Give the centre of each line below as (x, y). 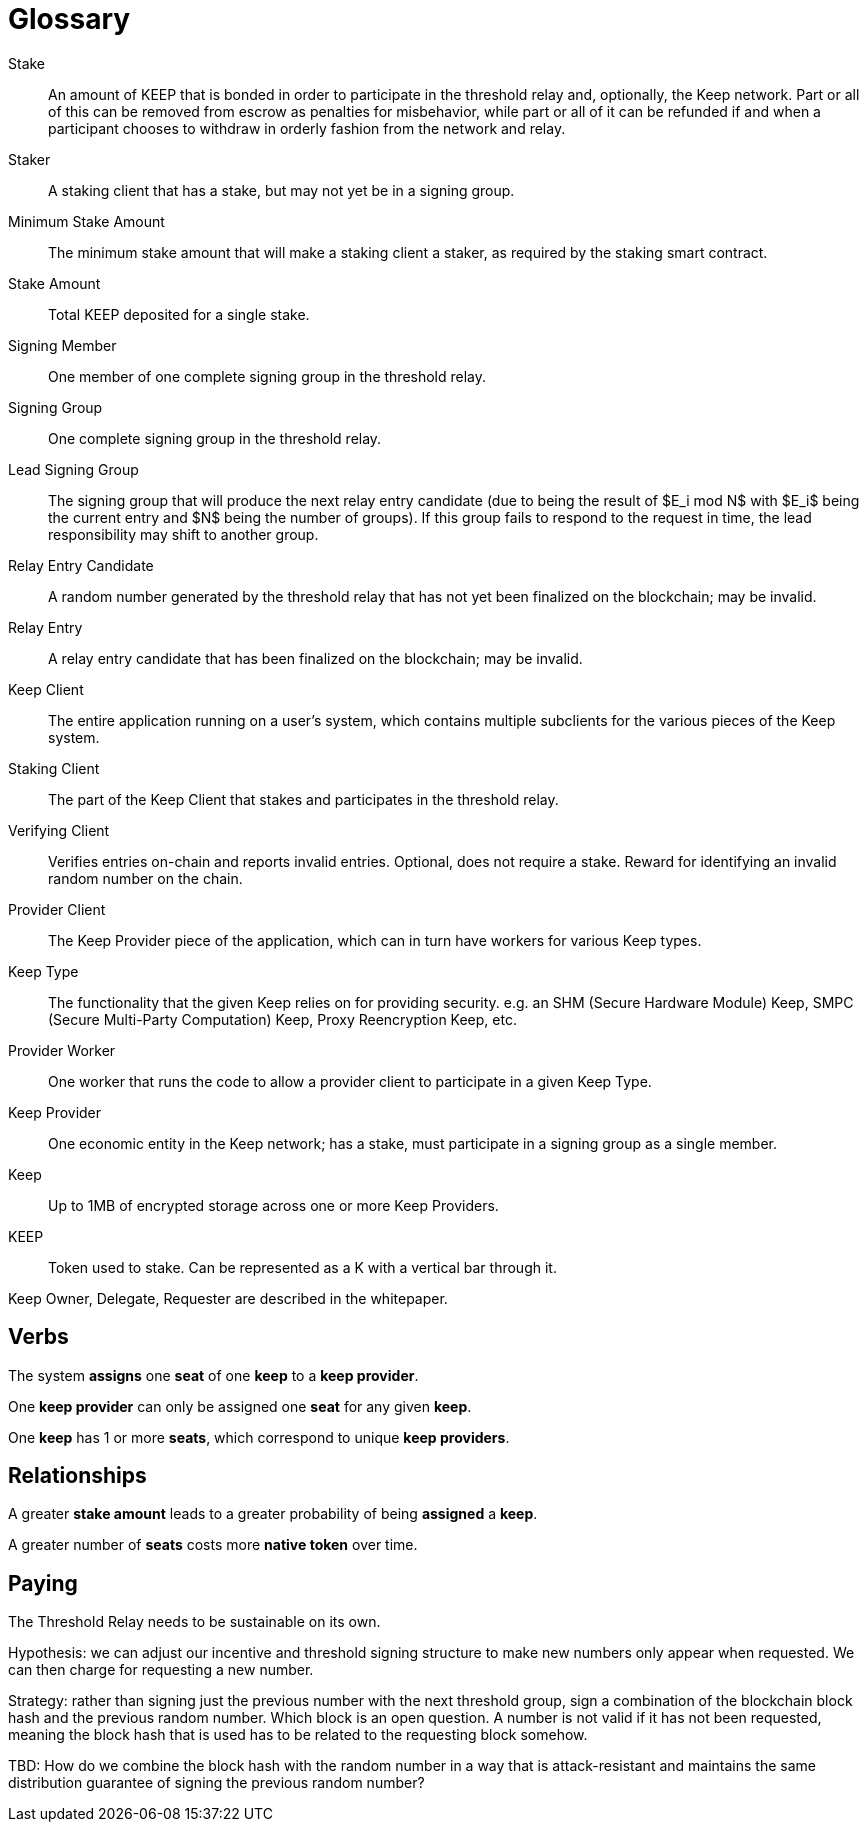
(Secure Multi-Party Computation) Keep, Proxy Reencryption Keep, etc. (282, 1019)
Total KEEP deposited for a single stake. (179, 314)
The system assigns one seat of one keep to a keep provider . (213, 1375)
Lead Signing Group (73, 469)
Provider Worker (62, 1050)
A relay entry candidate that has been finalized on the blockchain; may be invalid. (315, 658)
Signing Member (62, 345)
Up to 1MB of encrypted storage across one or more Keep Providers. (273, 1205)
